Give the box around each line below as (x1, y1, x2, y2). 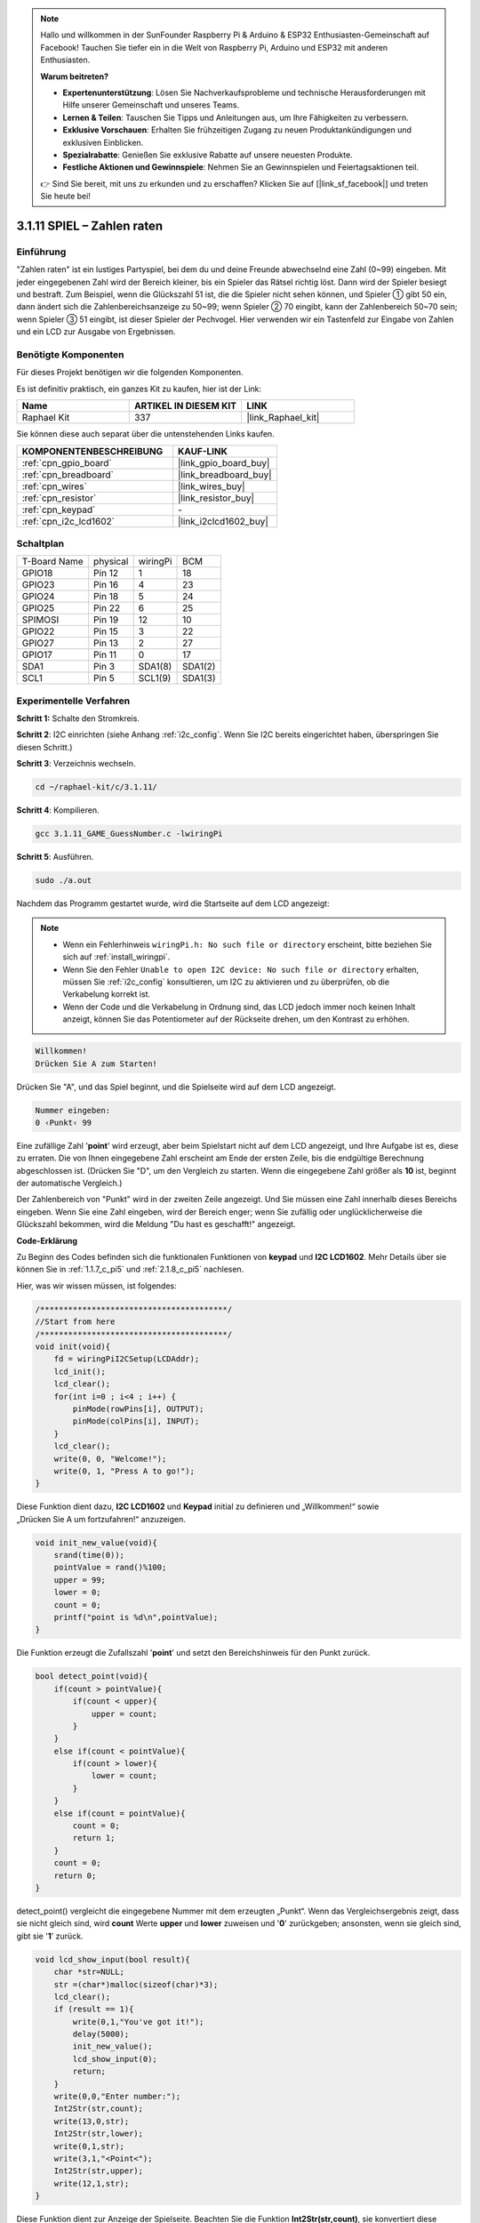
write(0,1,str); (53, 2141, 124, 2151)
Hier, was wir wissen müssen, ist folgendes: (16, 1280, 177, 1291)
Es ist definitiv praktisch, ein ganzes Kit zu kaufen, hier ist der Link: (16, 383, 262, 394)
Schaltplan (16, 537, 65, 550)
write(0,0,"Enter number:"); (53, 2091, 181, 2102)
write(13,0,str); (53, 2116, 130, 2126)
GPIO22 (21, 625, 55, 638)
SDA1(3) (182, 672, 217, 685)
